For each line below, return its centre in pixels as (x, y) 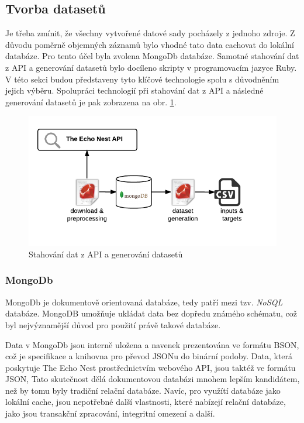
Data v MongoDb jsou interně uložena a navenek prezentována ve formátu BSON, (152, 344)
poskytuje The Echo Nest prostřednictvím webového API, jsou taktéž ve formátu (151, 367)
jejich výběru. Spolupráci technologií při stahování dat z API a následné (134, 90)
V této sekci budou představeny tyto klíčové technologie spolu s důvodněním (142, 79)
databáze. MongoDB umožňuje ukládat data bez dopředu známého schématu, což (151, 313)
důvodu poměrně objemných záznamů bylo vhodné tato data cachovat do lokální (150, 44)
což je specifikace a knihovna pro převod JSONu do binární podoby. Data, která (149, 356)
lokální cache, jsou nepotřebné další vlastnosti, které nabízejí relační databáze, (146, 402)
